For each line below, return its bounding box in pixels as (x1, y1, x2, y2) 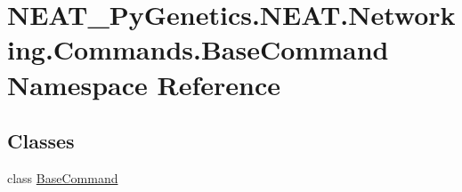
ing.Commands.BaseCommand (7, 31, 389, 68)
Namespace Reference (7, 66, 280, 102)
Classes (7, 127, 75, 155)
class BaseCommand (7, 168, 118, 187)
